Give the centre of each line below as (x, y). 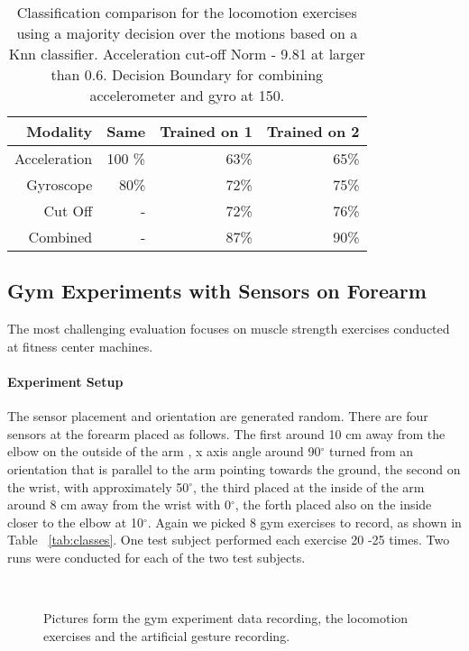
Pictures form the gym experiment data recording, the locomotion (226, 618)
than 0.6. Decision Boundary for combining (187, 74)
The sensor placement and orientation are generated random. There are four (218, 416)
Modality (60, 131)
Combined (60, 237)
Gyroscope (60, 184)
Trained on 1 (206, 131)
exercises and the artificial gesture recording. (167, 635)
